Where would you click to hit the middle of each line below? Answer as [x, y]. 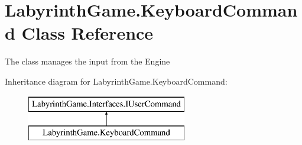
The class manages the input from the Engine [87, 61]
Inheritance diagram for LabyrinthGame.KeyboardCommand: [116, 81]
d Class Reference [79, 33]
